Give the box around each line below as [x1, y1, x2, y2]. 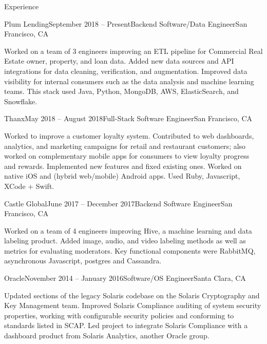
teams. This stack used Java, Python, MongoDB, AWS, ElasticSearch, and [4, 86, 239, 97]
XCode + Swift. [4, 180, 54, 191]
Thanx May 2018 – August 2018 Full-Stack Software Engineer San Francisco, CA [4, 113, 253, 124]
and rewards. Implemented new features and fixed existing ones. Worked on [4, 160, 242, 171]
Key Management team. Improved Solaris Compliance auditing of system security [4, 300, 261, 311]
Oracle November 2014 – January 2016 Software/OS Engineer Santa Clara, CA [4, 273, 246, 283]
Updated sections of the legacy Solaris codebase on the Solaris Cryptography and [4, 290, 260, 300]
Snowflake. [4, 95, 37, 106]
